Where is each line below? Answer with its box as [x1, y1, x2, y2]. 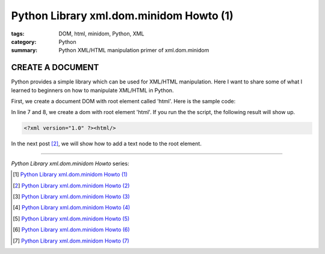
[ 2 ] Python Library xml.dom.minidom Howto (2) [13, 182, 130, 189]
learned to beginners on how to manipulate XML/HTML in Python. [11, 86, 174, 94]
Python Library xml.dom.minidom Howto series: [11, 160, 129, 167]
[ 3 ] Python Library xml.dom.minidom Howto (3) [13, 193, 130, 200]
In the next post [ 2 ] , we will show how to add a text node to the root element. [11, 140, 202, 147]
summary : [11, 47, 38, 54]
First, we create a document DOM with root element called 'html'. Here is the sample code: [11, 98, 236, 105]
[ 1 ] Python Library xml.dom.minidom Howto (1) [13, 171, 128, 178]
